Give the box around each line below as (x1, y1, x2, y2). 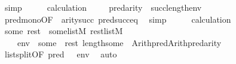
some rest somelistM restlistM (4, 25, 123, 37)
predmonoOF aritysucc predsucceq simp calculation (4, 13, 231, 25)
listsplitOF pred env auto (4, 48, 117, 60)
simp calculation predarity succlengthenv (4, 1, 202, 13)
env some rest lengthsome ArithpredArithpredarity (17, 36, 222, 48)
